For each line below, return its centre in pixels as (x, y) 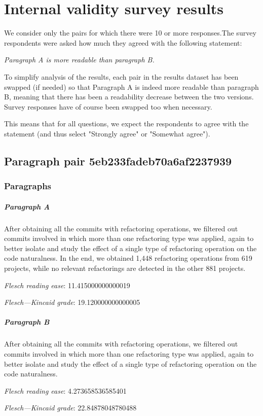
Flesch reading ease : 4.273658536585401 (65, 390)
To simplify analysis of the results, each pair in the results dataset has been (121, 76)
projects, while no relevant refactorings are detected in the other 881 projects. (125, 268)
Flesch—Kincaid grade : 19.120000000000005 (72, 302)
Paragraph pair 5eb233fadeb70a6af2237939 (118, 161)
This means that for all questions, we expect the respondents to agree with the (126, 124)
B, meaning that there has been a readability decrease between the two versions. (129, 97)
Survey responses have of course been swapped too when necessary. (108, 106)
